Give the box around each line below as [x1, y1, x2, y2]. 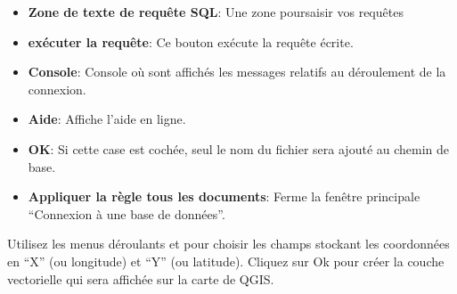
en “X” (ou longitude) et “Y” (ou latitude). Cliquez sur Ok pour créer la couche [7, 251, 445, 270]
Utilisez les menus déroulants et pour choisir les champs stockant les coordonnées [7, 234, 450, 253]
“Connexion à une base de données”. [28, 204, 225, 223]
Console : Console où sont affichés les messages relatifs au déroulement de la [28, 62, 446, 81]
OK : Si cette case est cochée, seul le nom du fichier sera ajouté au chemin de [28, 139, 450, 158]
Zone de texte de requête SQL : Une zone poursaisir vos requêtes [28, 3, 404, 20]
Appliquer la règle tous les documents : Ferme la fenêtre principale [28, 187, 420, 206]
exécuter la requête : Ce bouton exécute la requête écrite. [28, 32, 354, 51]
